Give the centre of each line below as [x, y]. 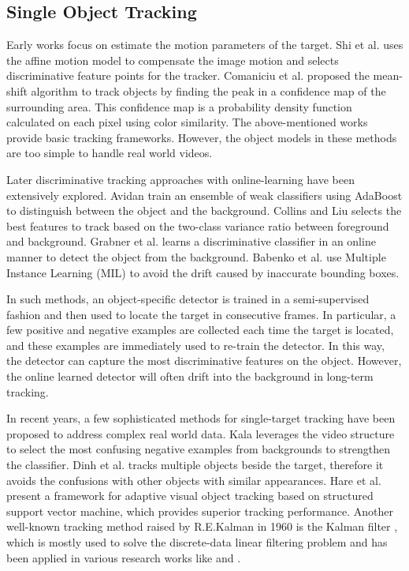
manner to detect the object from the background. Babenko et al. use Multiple [196, 256]
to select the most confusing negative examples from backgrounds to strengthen [199, 449]
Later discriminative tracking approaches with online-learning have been [180, 179]
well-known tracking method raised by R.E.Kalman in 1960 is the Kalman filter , [202, 526]
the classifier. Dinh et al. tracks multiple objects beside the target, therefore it [195, 465]
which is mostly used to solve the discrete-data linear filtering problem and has [197, 542]
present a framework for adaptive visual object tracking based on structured [190, 496]
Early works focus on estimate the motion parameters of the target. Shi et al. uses [205, 45]
